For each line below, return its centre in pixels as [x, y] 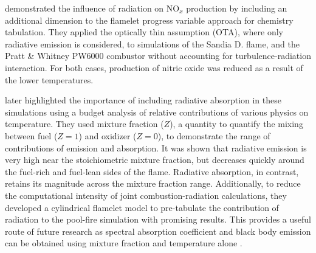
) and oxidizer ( [108, 135]
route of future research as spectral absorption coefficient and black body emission [158, 231]
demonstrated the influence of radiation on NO [92, 8]
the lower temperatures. [49, 79]
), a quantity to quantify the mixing [236, 124]
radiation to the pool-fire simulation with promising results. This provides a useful [158, 219]
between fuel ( [31, 135]
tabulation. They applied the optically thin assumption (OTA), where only [144, 32]
